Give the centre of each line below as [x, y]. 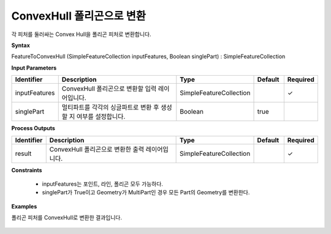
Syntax [21, 45]
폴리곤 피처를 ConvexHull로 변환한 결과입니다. [67, 218]
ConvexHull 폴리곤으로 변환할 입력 [109, 89]
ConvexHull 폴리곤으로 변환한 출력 [97, 149]
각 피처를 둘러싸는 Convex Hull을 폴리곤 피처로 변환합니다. [81, 34]
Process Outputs [33, 128]
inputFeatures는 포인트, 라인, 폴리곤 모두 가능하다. [103, 184]
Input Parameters [34, 68]
